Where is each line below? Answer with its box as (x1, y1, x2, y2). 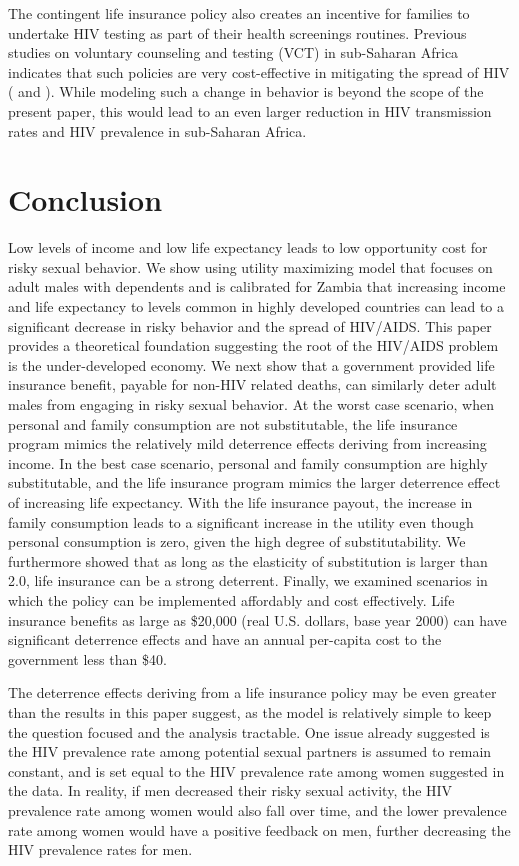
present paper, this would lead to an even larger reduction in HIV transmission (8, 100, 492, 121)
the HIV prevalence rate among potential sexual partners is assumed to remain (8, 741, 492, 762)
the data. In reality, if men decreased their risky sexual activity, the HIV (8, 780, 453, 801)
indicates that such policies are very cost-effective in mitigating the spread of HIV (8, 61, 510, 82)
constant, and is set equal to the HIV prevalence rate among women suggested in (8, 760, 505, 781)
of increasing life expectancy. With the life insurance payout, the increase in (8, 492, 473, 512)
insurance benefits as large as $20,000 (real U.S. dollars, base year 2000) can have (8, 609, 507, 630)
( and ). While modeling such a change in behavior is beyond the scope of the (8, 81, 484, 102)
